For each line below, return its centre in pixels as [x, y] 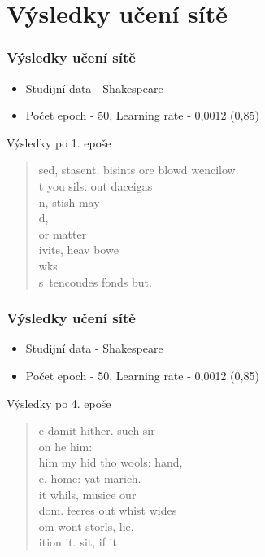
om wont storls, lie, [86, 526]
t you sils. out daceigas [96, 185]
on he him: [65, 446]
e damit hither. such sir [97, 430]
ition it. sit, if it [78, 542]
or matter [63, 233]
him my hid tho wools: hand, [111, 462]
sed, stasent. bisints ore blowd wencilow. [139, 170]
